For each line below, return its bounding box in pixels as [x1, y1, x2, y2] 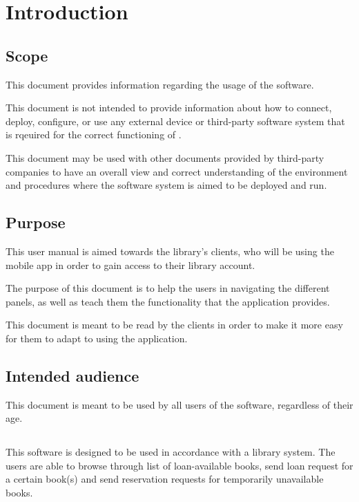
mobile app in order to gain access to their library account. [6, 257, 255, 272]
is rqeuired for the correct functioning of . [6, 127, 182, 142]
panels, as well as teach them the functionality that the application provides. [6, 294, 330, 308]
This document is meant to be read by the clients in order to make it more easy [6, 317, 343, 332]
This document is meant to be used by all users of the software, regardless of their [6, 397, 353, 411]
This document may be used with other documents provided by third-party [6, 150, 324, 165]
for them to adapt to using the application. [6, 331, 188, 345]
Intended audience [6, 364, 139, 386]
